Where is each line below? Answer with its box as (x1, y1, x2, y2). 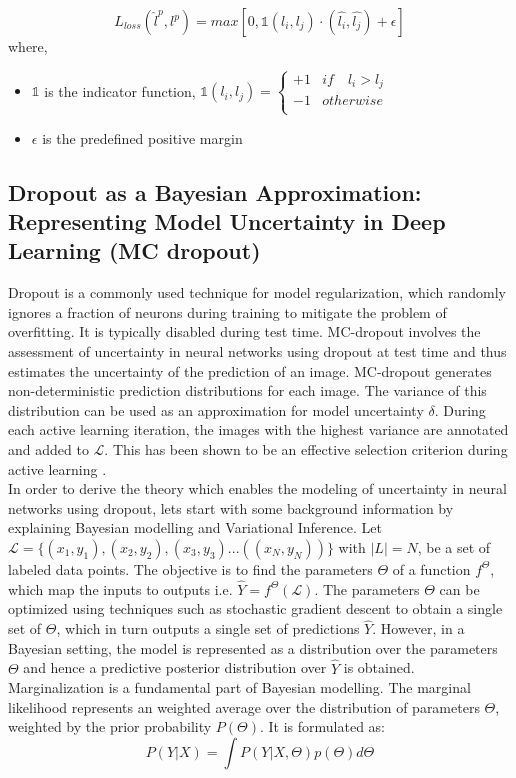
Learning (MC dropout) (8, 235, 261, 266)
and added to (8, 438, 89, 459)
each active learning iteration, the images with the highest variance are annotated (8, 419, 509, 440)
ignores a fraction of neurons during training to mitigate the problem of (8, 301, 447, 322)
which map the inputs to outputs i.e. (8, 578, 233, 599)
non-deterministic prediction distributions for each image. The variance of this (8, 380, 487, 401)
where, (8, 36, 48, 56)
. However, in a (372, 618, 465, 639)
